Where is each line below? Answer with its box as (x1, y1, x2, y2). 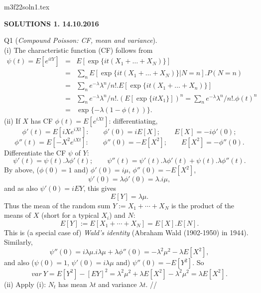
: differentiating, (109, 115, 158, 126)
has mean (58, 279, 87, 289)
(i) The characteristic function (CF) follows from (4, 44, 153, 55)
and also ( (4, 257, 34, 268)
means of (4, 210, 31, 220)
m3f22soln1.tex (4, 1, 50, 11)
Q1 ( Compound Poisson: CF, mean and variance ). (4, 35, 157, 45)
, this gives (83, 183, 116, 193)
